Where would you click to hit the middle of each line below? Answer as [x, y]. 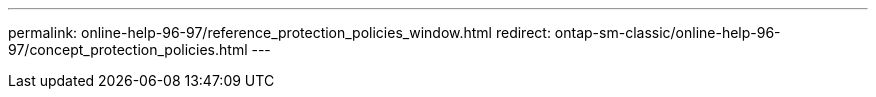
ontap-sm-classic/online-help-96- [667, 32]
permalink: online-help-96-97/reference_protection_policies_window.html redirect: [279, 32]
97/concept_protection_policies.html [128, 49]
